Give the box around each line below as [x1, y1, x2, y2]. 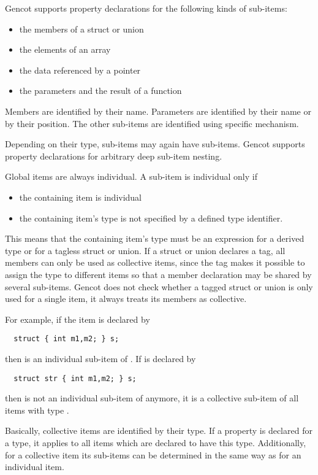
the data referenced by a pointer [19, 63, 141, 76]
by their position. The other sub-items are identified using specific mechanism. [5, 117, 299, 129]
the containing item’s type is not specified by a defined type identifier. [19, 211, 283, 224]
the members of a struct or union [19, 22, 144, 35]
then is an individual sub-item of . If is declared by [5, 352, 196, 365]
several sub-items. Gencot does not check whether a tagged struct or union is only [5, 280, 313, 293]
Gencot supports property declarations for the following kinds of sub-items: [5, 2, 287, 14]
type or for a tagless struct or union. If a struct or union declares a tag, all [5, 244, 286, 257]
